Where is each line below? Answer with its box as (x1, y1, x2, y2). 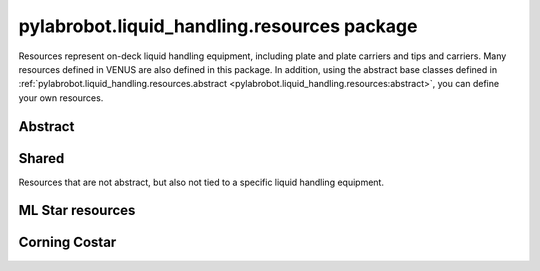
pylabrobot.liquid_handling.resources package (18, 15, 418, 37)
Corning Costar (18, 234, 117, 251)
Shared (18, 150, 65, 167)
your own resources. (18, 91, 104, 104)
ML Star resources (18, 202, 136, 219)
